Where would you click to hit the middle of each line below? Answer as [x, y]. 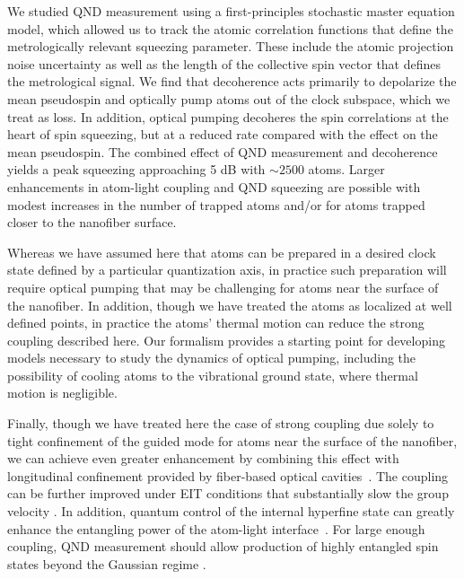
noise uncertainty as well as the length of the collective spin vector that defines [224, 63]
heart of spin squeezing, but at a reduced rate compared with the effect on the [223, 134]
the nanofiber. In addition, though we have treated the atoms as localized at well [230, 305]
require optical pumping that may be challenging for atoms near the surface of [223, 287]
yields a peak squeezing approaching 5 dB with [136, 169]
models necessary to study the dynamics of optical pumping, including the [212, 358]
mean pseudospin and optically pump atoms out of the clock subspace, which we [229, 98]
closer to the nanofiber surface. [92, 222]
